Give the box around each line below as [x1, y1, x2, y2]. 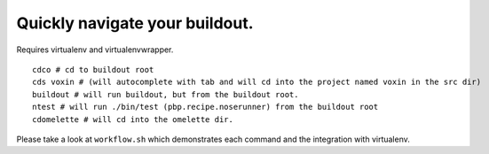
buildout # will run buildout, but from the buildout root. [32, 89, 299, 99]
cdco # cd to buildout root [32, 65, 154, 74]
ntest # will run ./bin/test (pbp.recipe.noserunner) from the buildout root [32, 102, 379, 112]
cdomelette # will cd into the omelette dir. [32, 114, 234, 124]
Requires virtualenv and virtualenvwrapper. [16, 44, 174, 55]
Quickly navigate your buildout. [16, 13, 254, 33]
